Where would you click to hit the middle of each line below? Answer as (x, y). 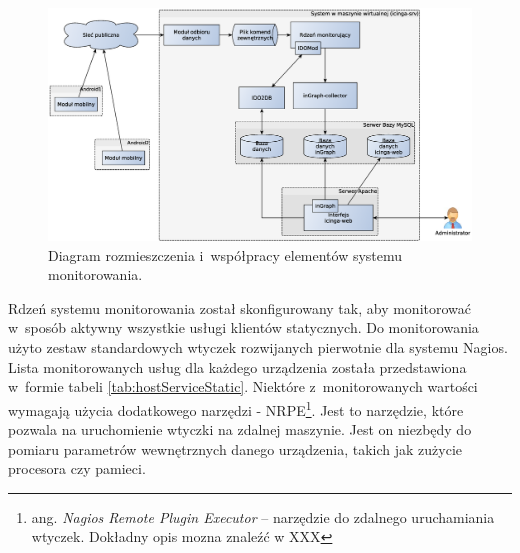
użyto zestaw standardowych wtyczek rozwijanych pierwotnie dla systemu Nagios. (258, 347)
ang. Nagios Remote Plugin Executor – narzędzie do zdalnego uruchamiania (263, 516)
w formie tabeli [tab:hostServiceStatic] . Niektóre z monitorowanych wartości (243, 386)
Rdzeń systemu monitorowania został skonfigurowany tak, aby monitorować (240, 307)
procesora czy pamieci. (77, 468)
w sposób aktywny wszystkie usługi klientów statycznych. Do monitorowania (243, 327)
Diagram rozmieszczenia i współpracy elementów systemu (225, 254)
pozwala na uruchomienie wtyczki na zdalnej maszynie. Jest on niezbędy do (240, 429)
